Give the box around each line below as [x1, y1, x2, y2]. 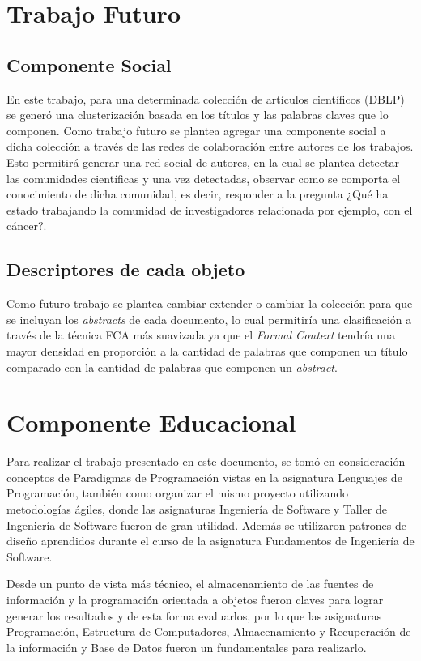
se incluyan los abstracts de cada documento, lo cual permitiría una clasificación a [6, 310, 412, 327]
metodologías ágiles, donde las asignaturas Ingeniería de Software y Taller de [6, 501, 387, 517]
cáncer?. [6, 217, 47, 234]
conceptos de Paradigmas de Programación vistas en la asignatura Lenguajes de [6, 468, 402, 485]
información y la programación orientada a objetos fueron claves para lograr [6, 591, 384, 608]
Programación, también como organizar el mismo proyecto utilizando [6, 484, 349, 501]
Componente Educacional [6, 406, 296, 439]
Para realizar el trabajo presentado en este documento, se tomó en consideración [6, 453, 406, 470]
